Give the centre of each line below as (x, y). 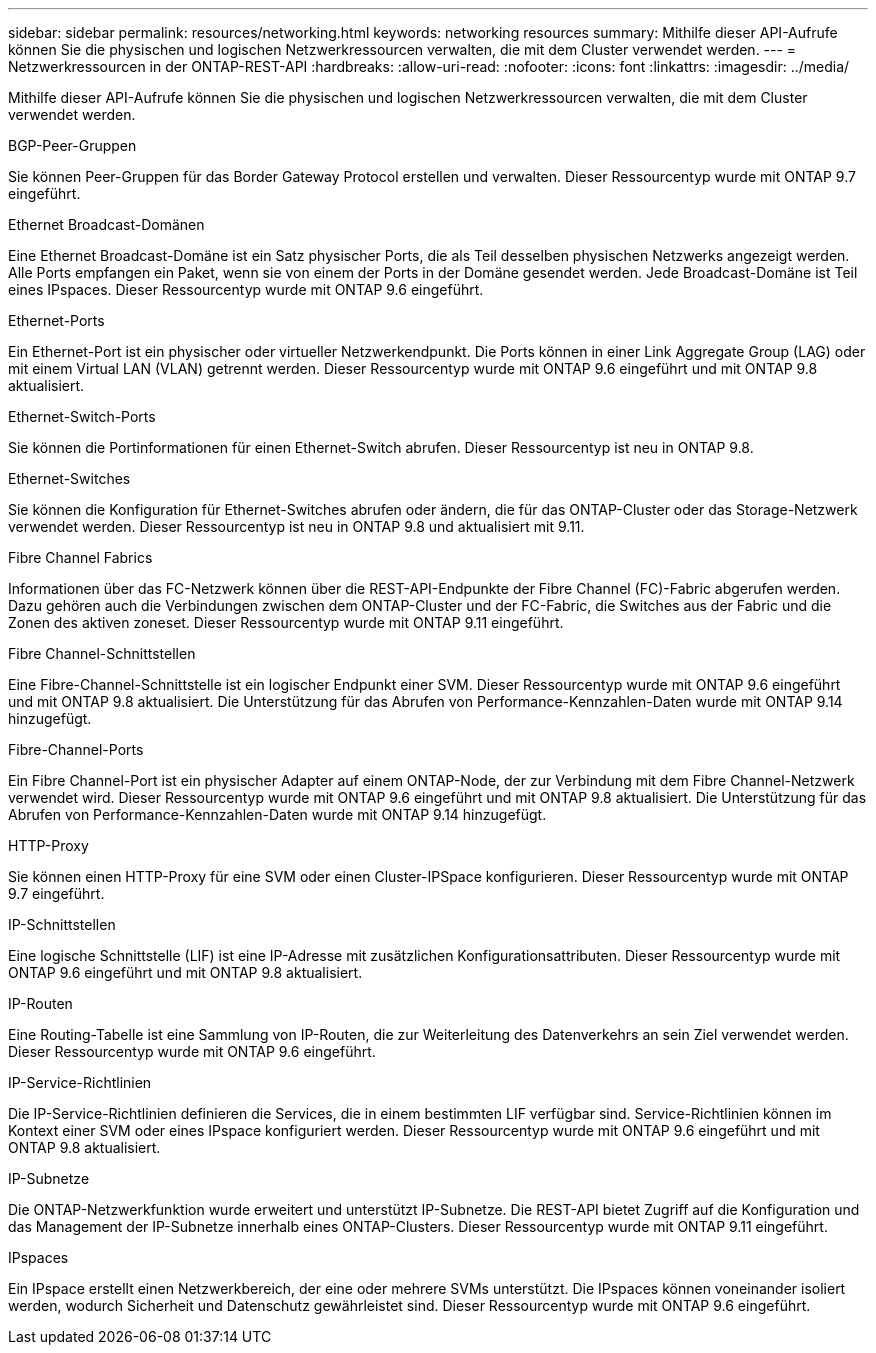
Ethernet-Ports (56, 320)
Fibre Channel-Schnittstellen (102, 653)
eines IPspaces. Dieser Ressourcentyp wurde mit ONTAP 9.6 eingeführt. (246, 289)
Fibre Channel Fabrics (80, 557)
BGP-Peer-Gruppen (72, 145)
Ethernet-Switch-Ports (82, 416)
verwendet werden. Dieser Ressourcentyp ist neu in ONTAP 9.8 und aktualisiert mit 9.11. (296, 526)
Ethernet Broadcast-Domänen (106, 224)
